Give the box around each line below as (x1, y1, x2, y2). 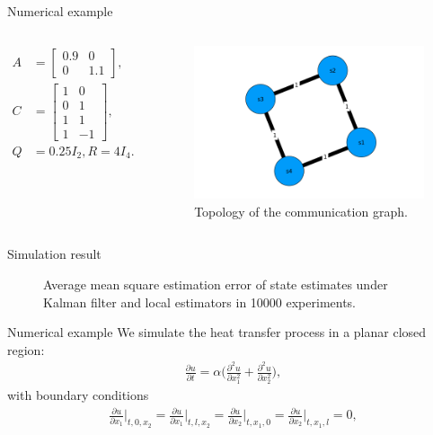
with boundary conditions (7, 386, 149, 404)
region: (7, 340, 45, 359)
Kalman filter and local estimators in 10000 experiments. (43, 292, 357, 311)
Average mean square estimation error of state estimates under (43, 274, 388, 293)
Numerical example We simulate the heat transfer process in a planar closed (7, 323, 427, 342)
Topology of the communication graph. (194, 201, 408, 220)
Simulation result (7, 244, 102, 263)
